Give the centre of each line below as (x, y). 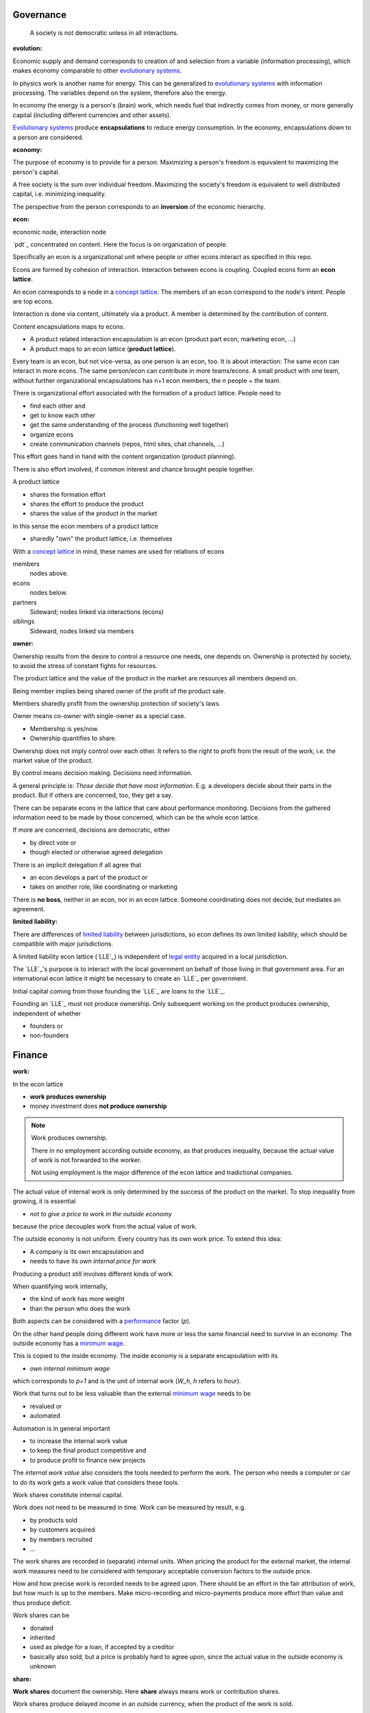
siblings (24, 621)
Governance (39, 15)
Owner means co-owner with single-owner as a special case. (99, 716)
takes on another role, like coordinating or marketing (104, 887)
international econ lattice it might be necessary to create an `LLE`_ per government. (130, 978)
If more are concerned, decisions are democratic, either (91, 830)
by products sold (54, 1520)
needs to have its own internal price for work (93, 1261)
